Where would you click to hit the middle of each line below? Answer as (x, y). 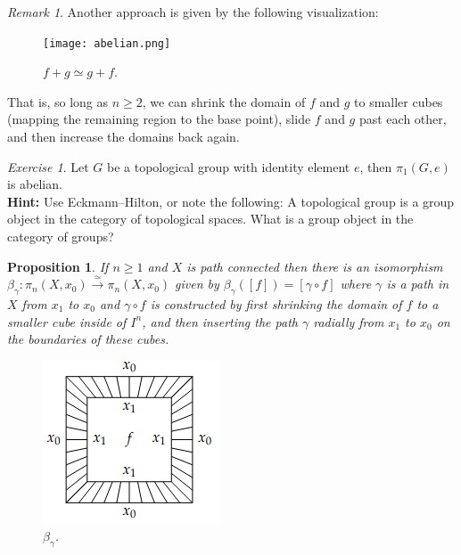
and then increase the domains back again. (123, 137)
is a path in (418, 284)
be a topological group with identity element (229, 166)
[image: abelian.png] (107, 43)
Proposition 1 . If (58, 266)
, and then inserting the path (220, 321)
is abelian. (35, 184)
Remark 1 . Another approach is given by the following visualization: (193, 12)
